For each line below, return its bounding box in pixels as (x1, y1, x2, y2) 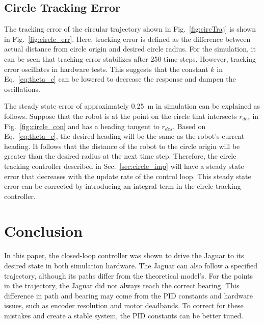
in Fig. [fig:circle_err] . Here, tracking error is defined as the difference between (4, 33, 251, 44)
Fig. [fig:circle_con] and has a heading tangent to (4, 120, 160, 131)
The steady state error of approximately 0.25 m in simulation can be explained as (4, 101, 260, 111)
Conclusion (4, 220, 83, 241)
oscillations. (4, 83, 40, 94)
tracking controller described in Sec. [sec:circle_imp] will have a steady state (4, 160, 244, 171)
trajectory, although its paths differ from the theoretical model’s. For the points (4, 270, 253, 281)
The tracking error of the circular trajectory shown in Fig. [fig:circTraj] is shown (4, 23, 256, 34)
